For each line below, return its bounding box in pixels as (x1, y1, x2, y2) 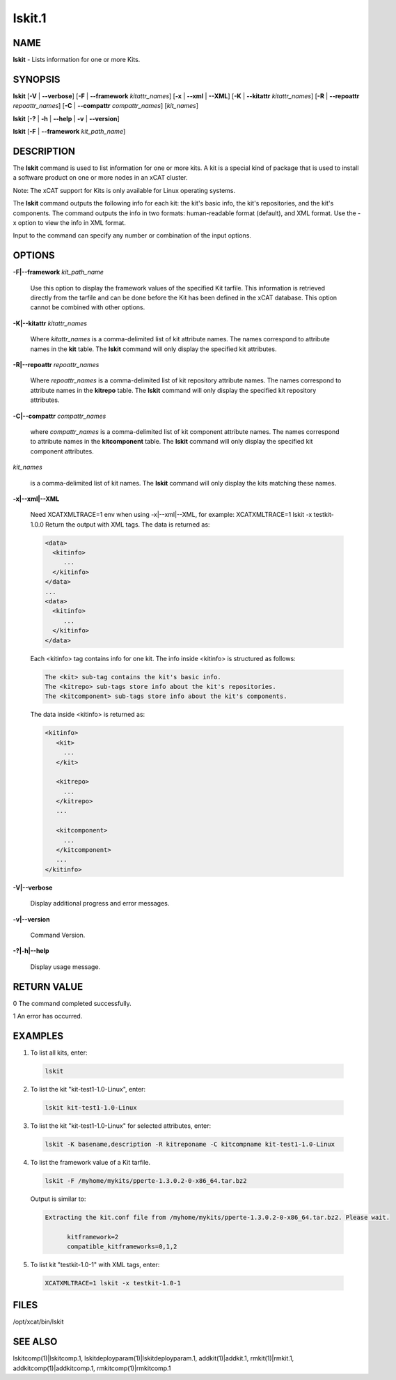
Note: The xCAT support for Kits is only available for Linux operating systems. (13, 186, 236, 194)
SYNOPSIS (13, 73, 61, 85)
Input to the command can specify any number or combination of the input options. (13, 231, 252, 240)
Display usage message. (30, 962, 101, 971)
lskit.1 (13, 10, 47, 26)
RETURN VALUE (13, 981, 84, 993)
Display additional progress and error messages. (30, 899, 170, 908)
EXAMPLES (13, 1030, 64, 1041)
